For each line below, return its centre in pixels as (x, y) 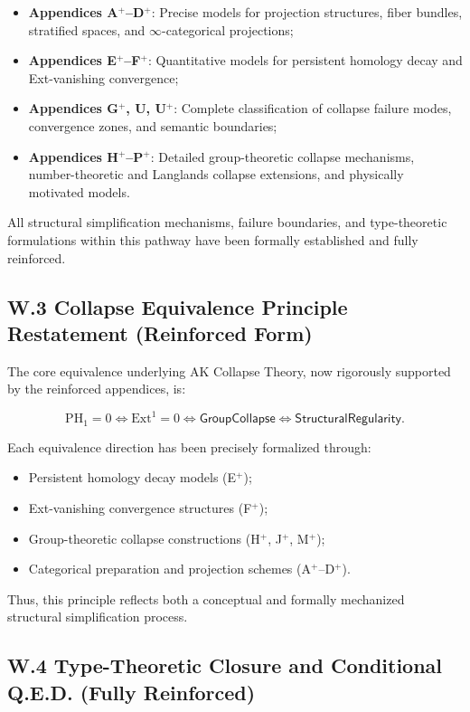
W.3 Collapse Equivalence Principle (178, 306)
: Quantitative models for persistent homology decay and (305, 60)
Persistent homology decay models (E (132, 477)
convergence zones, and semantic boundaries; (153, 125)
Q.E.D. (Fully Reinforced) (132, 692)
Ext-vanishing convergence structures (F (140, 508)
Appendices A (73, 12)
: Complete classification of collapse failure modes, (313, 108)
